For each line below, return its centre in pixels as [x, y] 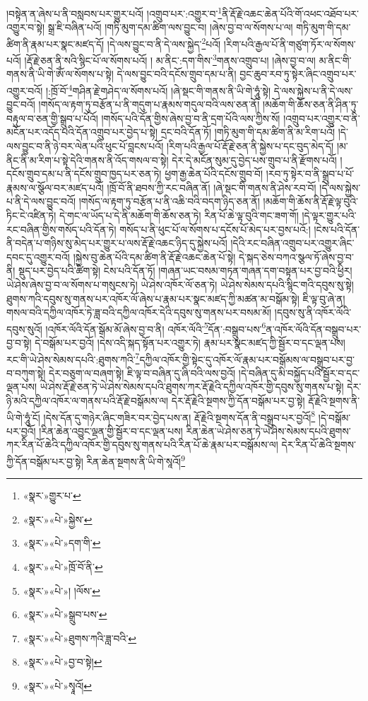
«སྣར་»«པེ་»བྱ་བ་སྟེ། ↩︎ [63, 662]
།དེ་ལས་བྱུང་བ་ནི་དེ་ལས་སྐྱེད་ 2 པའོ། [164, 42]
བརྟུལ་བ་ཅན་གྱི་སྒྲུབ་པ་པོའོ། [52, 118]
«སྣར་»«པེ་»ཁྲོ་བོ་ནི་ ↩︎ [63, 567]
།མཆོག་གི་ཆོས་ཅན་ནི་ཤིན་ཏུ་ [310, 104]
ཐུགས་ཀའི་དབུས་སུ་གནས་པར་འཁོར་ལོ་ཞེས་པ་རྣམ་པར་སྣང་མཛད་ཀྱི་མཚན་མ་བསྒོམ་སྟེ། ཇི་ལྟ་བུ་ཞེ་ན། [176, 298]
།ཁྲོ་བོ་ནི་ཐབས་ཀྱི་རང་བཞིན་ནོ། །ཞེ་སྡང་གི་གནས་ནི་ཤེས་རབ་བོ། [212, 187]
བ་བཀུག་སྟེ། [26, 372]
